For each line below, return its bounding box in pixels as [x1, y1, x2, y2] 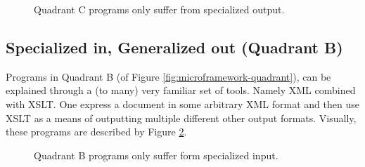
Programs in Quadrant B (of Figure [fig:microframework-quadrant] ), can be [6, 69, 331, 83]
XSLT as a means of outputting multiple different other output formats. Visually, [6, 110, 357, 125]
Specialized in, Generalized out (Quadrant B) [6, 36, 343, 58]
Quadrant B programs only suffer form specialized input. [34, 147, 278, 162]
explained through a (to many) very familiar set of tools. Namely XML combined [6, 83, 356, 98]
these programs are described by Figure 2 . [6, 124, 187, 139]
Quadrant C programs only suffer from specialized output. [34, 2, 285, 16]
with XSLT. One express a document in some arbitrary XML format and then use [6, 96, 359, 111]
